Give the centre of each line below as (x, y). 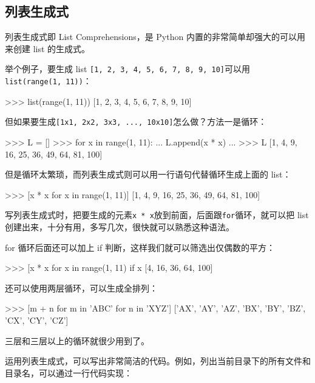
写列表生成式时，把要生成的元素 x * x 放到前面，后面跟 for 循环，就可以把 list (157, 215)
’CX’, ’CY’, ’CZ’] (37, 320)
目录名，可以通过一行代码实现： (69, 372)
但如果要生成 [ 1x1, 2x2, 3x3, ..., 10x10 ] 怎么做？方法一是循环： (136, 122)
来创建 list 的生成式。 (48, 48)
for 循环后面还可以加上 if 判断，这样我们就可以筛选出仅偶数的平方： (140, 247)
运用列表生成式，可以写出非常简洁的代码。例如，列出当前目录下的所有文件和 (158, 361)
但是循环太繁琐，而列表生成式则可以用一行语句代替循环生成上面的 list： (148, 174)
